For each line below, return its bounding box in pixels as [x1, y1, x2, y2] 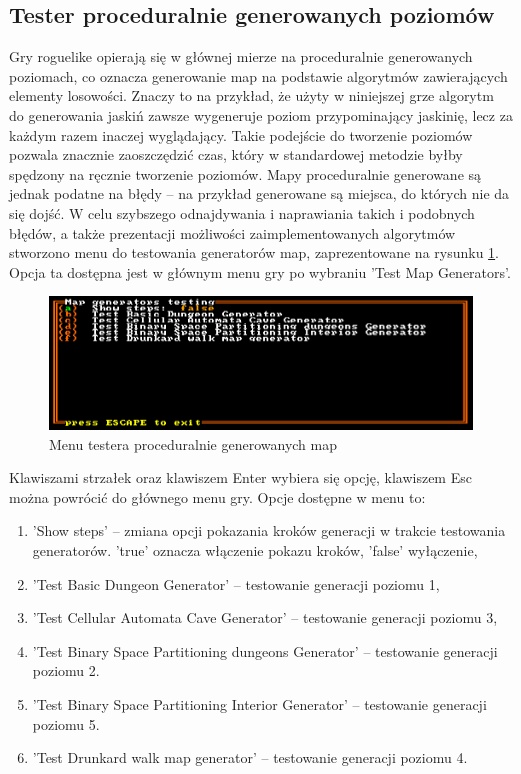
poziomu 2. [32, 660, 100, 681]
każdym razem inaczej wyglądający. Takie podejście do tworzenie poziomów [9, 124, 473, 145]
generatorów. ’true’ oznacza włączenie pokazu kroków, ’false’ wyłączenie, [32, 539, 478, 560]
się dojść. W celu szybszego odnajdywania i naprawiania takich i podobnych [9, 202, 475, 223]
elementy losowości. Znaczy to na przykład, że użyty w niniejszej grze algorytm [9, 85, 494, 106]
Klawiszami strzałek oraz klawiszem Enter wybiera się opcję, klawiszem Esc [9, 467, 472, 488]
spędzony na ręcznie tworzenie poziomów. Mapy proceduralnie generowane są [9, 163, 482, 184]
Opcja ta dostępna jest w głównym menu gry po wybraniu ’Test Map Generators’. [9, 261, 511, 282]
